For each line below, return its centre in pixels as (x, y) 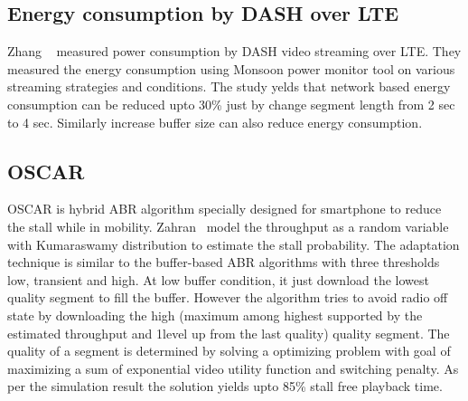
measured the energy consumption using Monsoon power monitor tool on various (231, 68)
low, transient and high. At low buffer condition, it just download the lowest (218, 279)
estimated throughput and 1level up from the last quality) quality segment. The (229, 333)
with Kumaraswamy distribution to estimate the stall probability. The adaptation (234, 244)
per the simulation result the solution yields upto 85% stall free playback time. (225, 386)
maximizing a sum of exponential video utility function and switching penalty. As (233, 368)
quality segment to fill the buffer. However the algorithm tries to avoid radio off (228, 297)
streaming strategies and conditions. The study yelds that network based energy (229, 86)
